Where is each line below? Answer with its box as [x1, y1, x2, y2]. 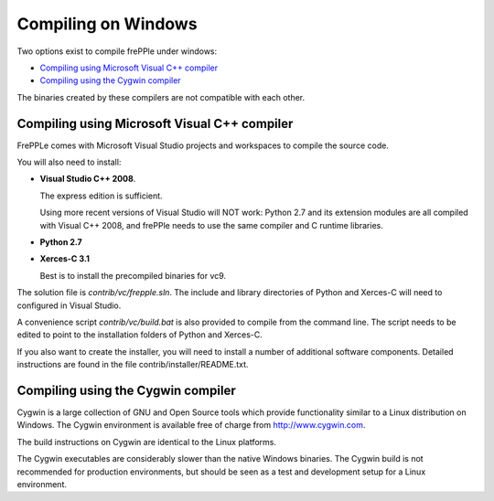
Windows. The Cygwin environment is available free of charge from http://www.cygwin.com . [16, 420, 366, 431]
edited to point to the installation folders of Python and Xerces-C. [16, 329, 263, 340]
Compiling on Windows [16, 14, 198, 34]
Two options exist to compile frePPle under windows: [16, 46, 218, 57]
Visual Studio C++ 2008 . [39, 174, 136, 185]
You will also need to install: [16, 156, 122, 168]
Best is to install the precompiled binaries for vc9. [39, 270, 227, 281]
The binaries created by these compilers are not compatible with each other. [16, 91, 306, 102]
